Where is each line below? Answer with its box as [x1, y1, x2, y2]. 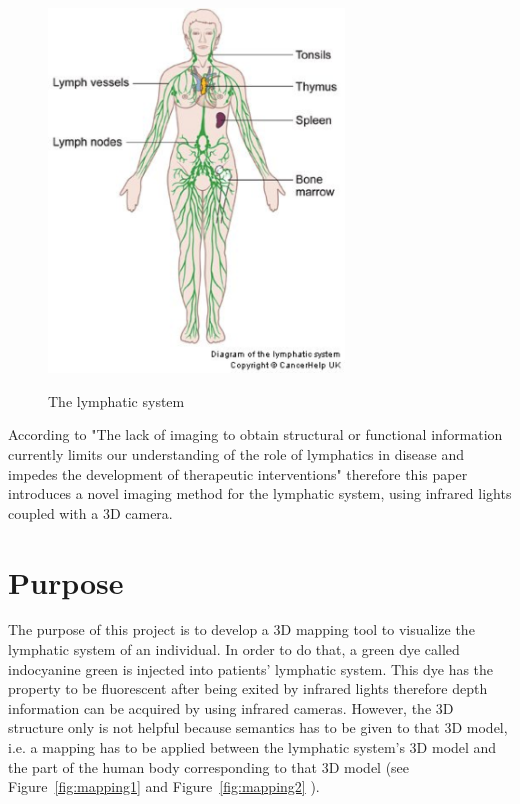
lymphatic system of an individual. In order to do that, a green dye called [8, 639, 460, 660]
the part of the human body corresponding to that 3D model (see [8, 756, 410, 777]
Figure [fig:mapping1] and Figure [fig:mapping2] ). [8, 776, 320, 797]
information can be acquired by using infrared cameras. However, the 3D [8, 697, 454, 718]
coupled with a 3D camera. [8, 502, 173, 523]
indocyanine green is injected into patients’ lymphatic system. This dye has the [8, 658, 494, 679]
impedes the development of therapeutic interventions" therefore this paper [8, 463, 468, 484]
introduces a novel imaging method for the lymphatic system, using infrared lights [8, 483, 512, 504]
